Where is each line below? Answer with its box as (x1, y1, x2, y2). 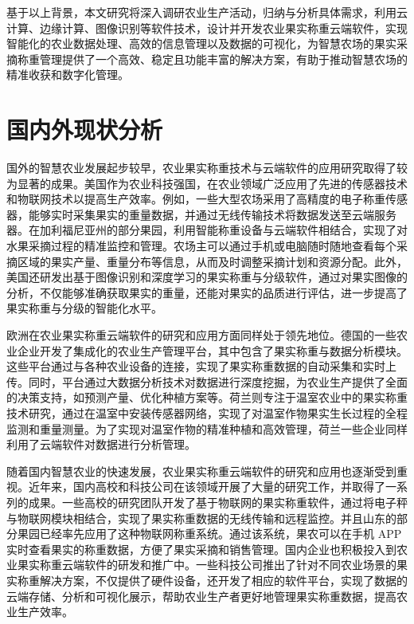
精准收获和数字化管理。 (6, 66, 129, 83)
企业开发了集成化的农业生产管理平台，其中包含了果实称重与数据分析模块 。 (17, 342, 408, 359)
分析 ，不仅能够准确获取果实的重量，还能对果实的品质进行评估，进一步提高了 (6, 284, 408, 300)
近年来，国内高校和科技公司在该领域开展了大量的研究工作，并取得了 (28, 478, 385, 495)
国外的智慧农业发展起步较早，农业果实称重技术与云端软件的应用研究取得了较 (6, 159, 408, 176)
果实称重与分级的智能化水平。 (6, 300, 162, 316)
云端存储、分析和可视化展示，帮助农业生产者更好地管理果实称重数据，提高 (6, 587, 396, 604)
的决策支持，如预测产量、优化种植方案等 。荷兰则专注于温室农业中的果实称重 (6, 389, 408, 406)
